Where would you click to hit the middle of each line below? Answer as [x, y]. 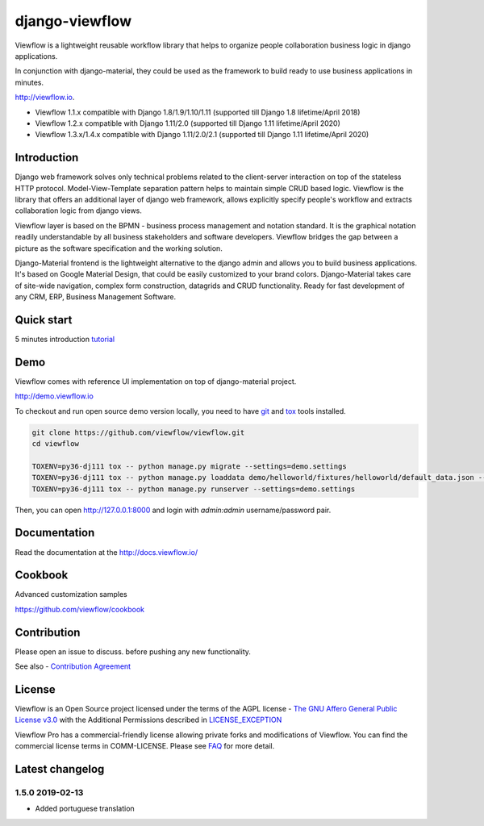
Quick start [44, 320]
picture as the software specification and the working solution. [119, 248]
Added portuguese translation [85, 809]
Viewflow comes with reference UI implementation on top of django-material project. [156, 381]
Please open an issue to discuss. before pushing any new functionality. [133, 651]
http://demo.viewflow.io [54, 396]
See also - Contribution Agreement [73, 666]
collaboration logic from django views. [79, 211]
